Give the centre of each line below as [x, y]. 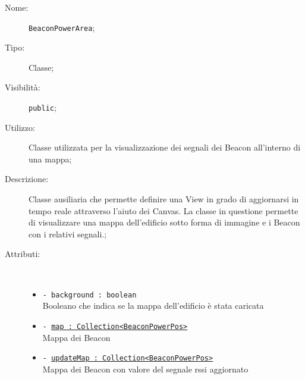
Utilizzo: [20, 127]
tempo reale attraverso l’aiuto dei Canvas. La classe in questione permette [163, 210]
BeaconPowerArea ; [62, 27]
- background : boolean [89, 295]
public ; [43, 107]
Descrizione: [27, 179]
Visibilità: [23, 87]
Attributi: [23, 254]
